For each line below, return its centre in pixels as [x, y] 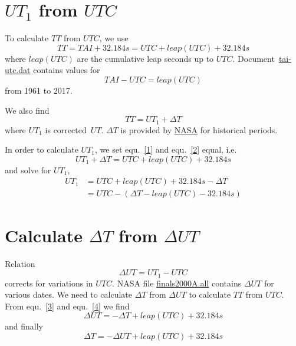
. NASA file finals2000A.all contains [177, 283]
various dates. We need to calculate [69, 294]
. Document [254, 58]
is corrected [66, 129]
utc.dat [18, 70]
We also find [27, 110]
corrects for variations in [49, 283]
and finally [24, 326]
